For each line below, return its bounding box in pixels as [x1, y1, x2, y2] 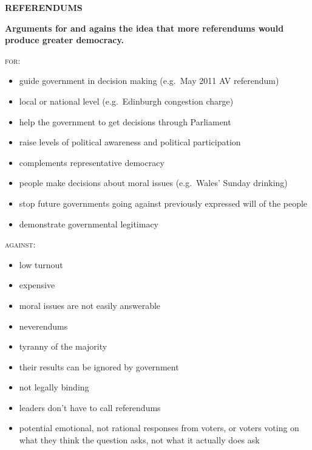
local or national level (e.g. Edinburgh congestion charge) [19, 94, 234, 107]
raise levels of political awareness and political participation [19, 136, 241, 148]
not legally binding [19, 381, 89, 393]
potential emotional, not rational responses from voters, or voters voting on [19, 421, 299, 434]
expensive [19, 279, 55, 291]
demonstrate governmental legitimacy [19, 217, 158, 230]
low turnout [19, 258, 63, 271]
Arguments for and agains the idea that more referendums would [5, 21, 284, 34]
